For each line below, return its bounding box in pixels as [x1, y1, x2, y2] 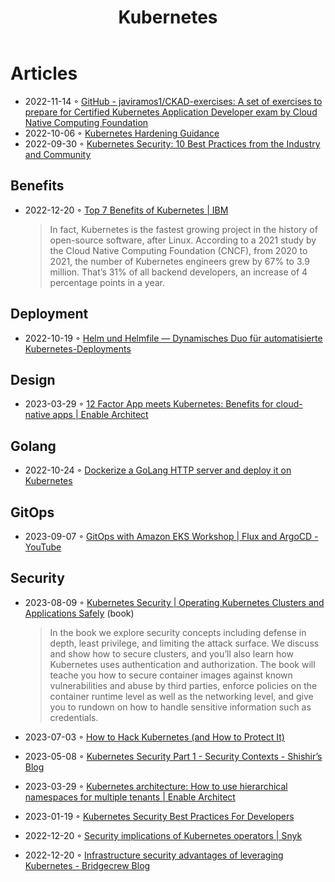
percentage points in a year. [49, 276, 165, 288]
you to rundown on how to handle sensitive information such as [49, 701, 312, 713]
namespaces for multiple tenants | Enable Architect [24, 791, 236, 803]
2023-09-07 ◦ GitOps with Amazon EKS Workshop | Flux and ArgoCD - [24, 531, 319, 542]
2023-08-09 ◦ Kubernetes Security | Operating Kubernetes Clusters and [24, 596, 325, 608]
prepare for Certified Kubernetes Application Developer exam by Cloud [24, 106, 318, 118]
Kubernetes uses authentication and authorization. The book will [49, 658, 316, 670]
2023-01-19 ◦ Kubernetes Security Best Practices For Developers [24, 810, 295, 822]
